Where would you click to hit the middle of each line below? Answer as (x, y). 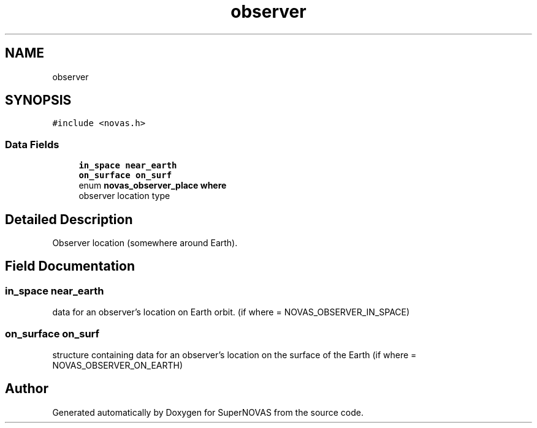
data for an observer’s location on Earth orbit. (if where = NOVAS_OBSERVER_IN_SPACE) (231, 312)
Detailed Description (69, 219)
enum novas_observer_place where (153, 186)
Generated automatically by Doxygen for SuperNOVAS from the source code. (208, 412)
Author (27, 389)
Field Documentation (70, 266)
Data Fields (32, 144)
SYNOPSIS (38, 100)
